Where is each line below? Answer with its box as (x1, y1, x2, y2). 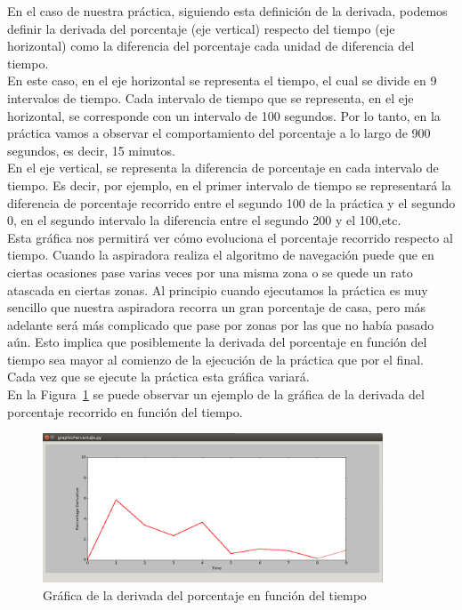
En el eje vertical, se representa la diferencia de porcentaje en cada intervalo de (7, 158, 439, 177)
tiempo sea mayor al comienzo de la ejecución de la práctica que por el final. (7, 349, 424, 368)
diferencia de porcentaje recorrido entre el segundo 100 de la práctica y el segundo (7, 193, 456, 212)
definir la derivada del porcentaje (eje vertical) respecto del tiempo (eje (7, 19, 395, 37)
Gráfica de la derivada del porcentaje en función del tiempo (43, 585, 367, 604)
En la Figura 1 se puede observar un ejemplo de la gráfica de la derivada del (7, 385, 425, 404)
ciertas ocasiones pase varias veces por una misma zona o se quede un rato (7, 262, 413, 281)
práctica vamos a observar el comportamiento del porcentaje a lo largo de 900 (7, 124, 431, 142)
